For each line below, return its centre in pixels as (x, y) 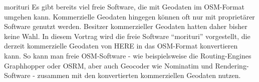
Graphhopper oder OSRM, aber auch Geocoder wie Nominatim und (108, 65)
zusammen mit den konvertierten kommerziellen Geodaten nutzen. (139, 75)
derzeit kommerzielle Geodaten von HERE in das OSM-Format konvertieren (121, 46)
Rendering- (232, 65)
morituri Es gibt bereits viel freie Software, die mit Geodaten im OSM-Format (124, 6)
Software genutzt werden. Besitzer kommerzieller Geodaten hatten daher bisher (126, 26)
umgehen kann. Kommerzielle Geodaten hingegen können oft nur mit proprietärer (129, 16)
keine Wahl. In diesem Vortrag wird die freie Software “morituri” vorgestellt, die (127, 36)
